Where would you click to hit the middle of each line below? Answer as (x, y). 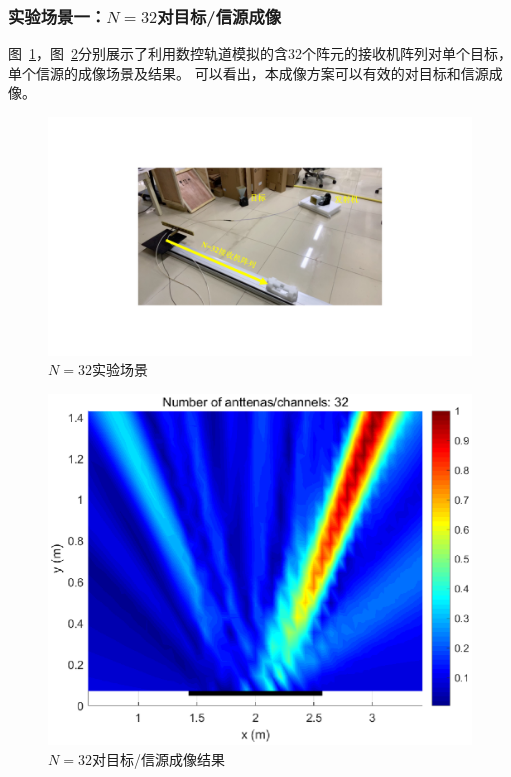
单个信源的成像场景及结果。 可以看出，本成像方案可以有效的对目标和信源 (248, 72)
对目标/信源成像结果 (158, 758)
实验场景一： (57, 15)
